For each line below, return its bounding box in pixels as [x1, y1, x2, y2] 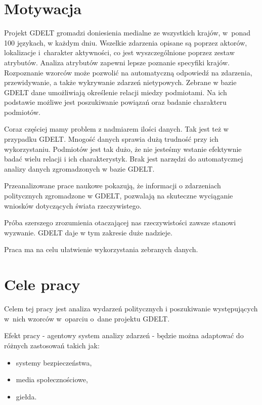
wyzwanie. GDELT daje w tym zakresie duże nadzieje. [4, 227, 172, 237]
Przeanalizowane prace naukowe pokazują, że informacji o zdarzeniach [4, 180, 221, 191]
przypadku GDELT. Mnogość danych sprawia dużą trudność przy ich [4, 134, 219, 144]
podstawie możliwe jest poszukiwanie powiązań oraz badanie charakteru [4, 97, 227, 107]
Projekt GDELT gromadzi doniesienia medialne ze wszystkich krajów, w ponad [4, 27, 250, 38]
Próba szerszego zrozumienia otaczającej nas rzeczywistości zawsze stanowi [4, 217, 236, 228]
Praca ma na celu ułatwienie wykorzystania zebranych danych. [4, 244, 198, 255]
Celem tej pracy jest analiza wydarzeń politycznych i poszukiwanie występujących [4, 303, 258, 314]
